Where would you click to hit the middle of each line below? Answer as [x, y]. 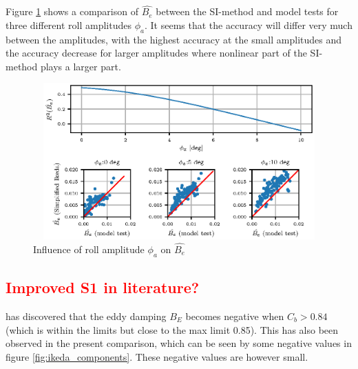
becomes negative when [235, 316]
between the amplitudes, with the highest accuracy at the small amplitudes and [173, 39]
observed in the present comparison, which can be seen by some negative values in [179, 343]
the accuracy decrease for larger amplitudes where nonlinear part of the [156, 53]
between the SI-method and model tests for [247, 11]
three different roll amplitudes [69, 24]
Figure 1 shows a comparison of [72, 11]
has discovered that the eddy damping [86, 316]
